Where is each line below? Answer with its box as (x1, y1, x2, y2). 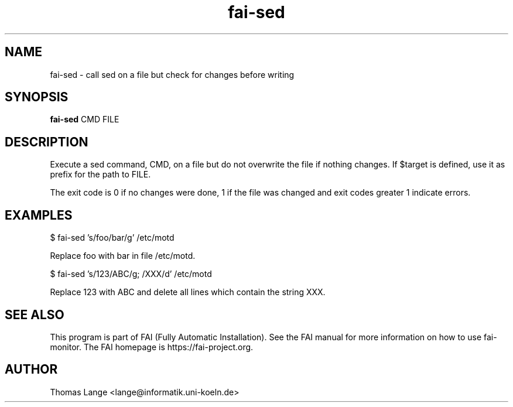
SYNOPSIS (5, 90, 69, 105)
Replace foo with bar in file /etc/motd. (50, 251, 196, 261)
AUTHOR (5, 362, 58, 377)
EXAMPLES (5, 207, 73, 223)
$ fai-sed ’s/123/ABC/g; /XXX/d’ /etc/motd (50, 269, 212, 279)
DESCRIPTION (5, 134, 88, 149)
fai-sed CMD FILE (50, 114, 119, 125)
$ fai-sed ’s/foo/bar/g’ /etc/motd (50, 232, 175, 243)
